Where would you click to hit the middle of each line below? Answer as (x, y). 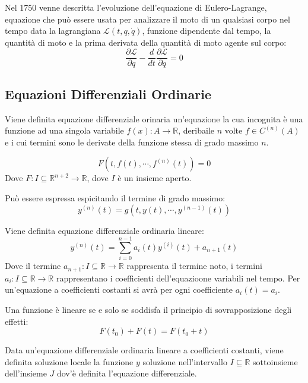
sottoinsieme (275, 361)
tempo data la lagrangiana (53, 31)
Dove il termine (33, 266)
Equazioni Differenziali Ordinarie (108, 94)
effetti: (17, 321)
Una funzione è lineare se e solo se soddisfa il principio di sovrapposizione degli (148, 309)
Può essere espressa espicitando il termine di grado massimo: (115, 198)
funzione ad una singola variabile (64, 130)
